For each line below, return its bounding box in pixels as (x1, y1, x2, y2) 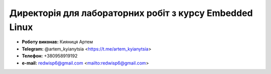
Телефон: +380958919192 (22, 53, 78, 59)
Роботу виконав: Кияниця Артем (22, 39, 93, 45)
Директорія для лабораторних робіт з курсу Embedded (9, 7, 253, 18)
